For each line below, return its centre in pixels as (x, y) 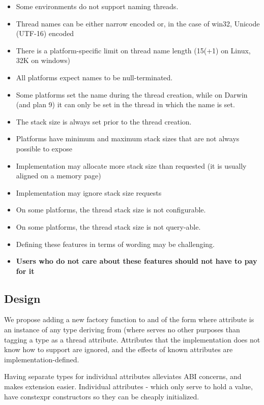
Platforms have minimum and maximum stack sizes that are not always (128, 138)
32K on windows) (43, 60)
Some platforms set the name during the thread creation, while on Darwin (132, 94)
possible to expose (44, 148)
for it (25, 271)
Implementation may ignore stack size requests (89, 192)
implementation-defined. (42, 359)
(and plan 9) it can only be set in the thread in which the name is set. (125, 104)
